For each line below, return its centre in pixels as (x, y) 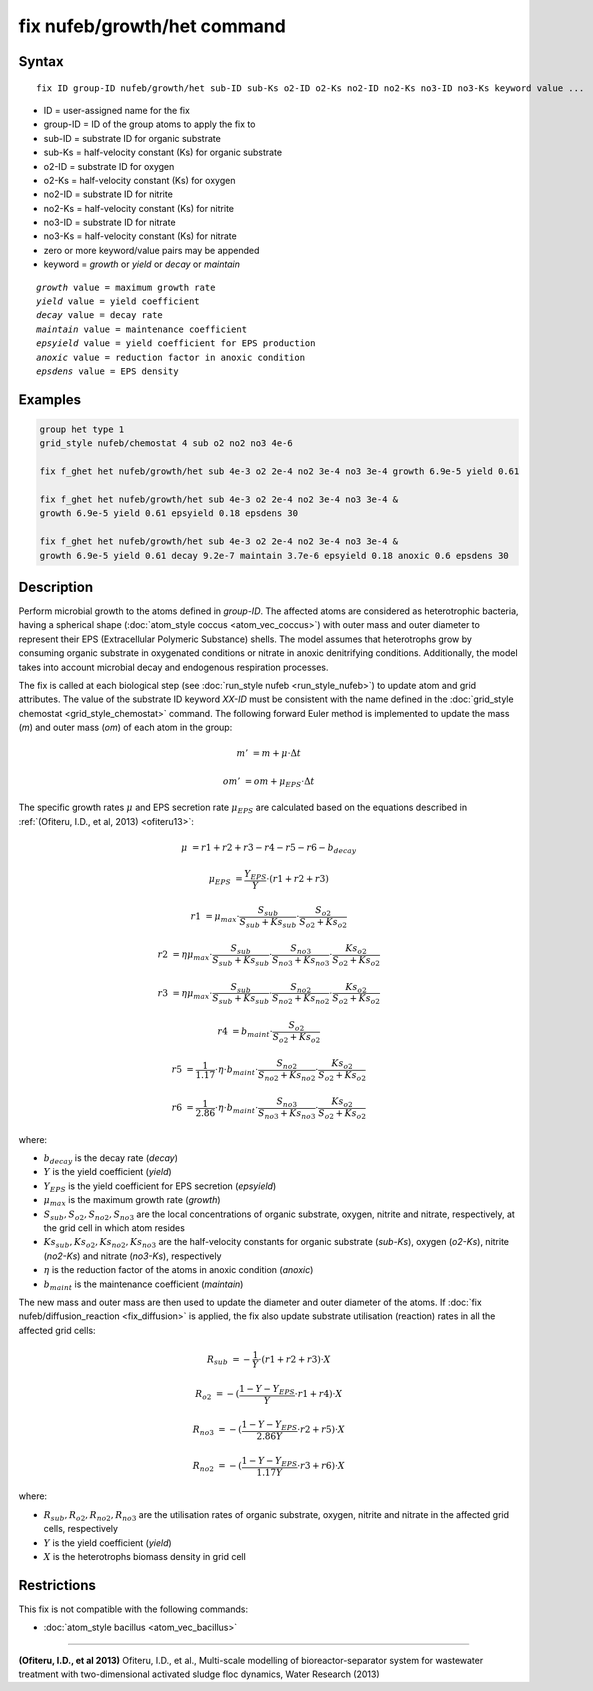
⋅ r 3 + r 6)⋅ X (320, 1466)
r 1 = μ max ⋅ (215, 917)
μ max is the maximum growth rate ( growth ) (132, 1201)
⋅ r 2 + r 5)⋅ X (320, 1429)
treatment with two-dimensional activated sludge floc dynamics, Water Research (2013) (199, 1674)
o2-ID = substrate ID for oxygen (109, 166)
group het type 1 (82, 429)
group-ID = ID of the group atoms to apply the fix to (149, 124)
